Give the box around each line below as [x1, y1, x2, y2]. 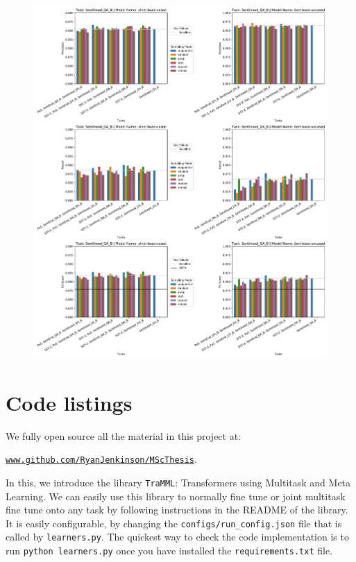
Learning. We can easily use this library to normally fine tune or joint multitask [6, 488, 346, 503]
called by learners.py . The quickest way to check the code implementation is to [6, 529, 349, 544]
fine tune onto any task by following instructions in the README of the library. [6, 502, 348, 517]
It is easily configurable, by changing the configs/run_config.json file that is [6, 516, 342, 530]
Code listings [6, 388, 133, 416]
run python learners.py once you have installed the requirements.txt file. [6, 543, 333, 558]
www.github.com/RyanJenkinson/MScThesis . [6, 452, 197, 466]
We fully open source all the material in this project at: [6, 428, 241, 443]
